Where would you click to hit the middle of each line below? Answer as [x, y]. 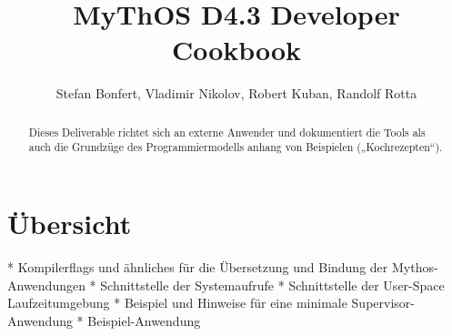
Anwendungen [46, 285]
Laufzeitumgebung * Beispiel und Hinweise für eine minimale [177, 303]
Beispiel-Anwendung [144, 320]
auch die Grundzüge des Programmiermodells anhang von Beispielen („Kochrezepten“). [236, 147]
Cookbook [236, 50]
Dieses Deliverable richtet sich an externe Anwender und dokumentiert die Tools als [227, 132]
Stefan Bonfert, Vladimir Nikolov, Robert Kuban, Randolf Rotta [236, 93]
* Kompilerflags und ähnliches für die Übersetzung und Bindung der [198, 266]
